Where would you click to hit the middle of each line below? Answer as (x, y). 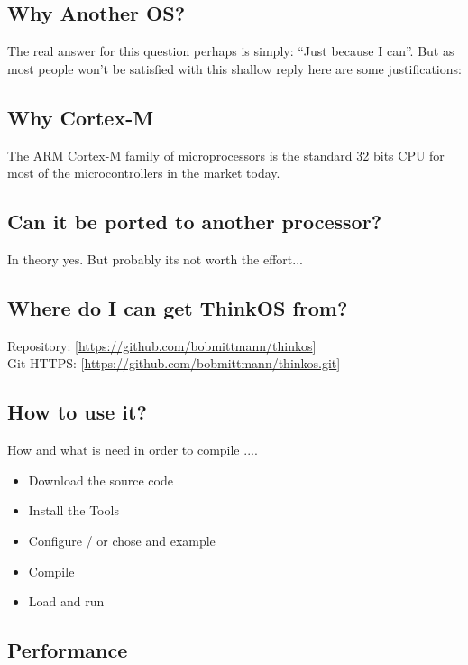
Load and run (66, 601)
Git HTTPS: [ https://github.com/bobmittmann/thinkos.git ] (174, 363)
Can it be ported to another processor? (195, 222)
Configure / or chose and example (122, 540)
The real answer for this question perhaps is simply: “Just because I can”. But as (231, 51)
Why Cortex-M (81, 117)
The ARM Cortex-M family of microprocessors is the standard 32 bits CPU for (226, 155)
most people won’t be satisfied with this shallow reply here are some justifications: (234, 68)
